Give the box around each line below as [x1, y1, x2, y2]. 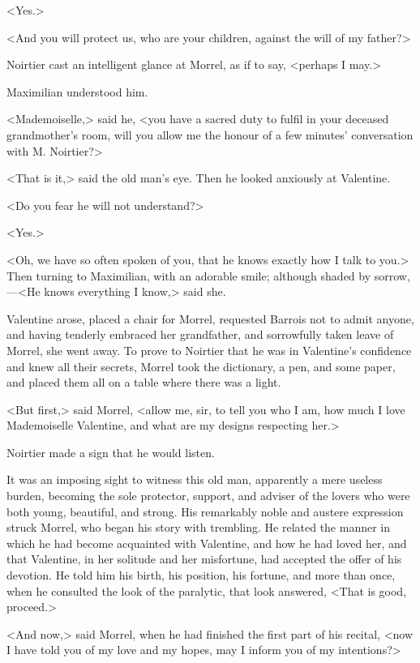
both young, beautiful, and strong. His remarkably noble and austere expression [6, 503, 404, 520]
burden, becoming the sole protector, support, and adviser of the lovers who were [6, 487, 410, 504]
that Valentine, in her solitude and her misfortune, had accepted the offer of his [6, 550, 402, 567]
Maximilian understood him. [6, 83, 148, 100]
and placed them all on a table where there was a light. [6, 374, 281, 391]
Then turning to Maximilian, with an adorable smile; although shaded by [6, 267, 371, 284]
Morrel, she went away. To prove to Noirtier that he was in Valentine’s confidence [6, 341, 412, 358]
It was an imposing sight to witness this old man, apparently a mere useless [6, 471, 383, 488]
